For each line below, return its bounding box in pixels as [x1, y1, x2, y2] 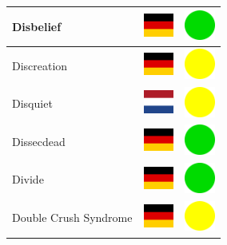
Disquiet [12, 95, 53, 112]
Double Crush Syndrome [12, 209, 133, 226]
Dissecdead [12, 132, 66, 149]
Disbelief [12, 18, 62, 34]
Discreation [12, 57, 68, 73]
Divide [12, 171, 44, 188]
